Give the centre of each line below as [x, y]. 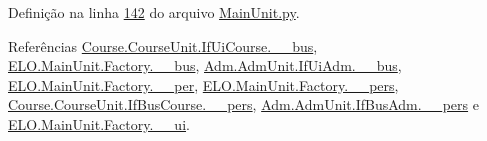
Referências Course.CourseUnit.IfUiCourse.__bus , [163, 45]
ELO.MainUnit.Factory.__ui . [99, 123]
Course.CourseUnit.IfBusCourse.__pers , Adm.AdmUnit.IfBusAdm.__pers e [243, 104]
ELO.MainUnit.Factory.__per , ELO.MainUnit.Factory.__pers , [203, 84]
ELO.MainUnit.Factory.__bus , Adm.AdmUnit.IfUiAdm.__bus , [205, 65]
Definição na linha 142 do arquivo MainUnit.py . [154, 12]
